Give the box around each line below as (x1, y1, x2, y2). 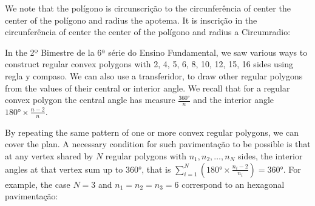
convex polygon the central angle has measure (5, 93, 175, 106)
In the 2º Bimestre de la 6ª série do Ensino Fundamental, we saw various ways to (5, 45, 308, 58)
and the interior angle (193, 93, 274, 106)
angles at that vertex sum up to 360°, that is (5, 162, 171, 175)
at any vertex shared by (5, 150, 93, 162)
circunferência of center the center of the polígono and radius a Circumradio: (5, 25, 291, 38)
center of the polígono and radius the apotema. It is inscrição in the (5, 13, 257, 26)
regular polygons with (105, 150, 186, 162)
